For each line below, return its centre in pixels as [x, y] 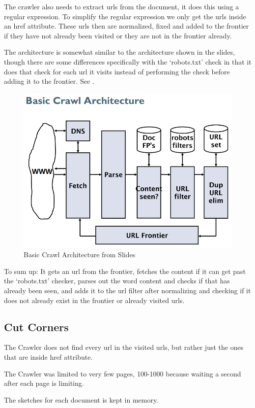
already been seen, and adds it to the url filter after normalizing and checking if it [127, 290]
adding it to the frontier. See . [49, 81]
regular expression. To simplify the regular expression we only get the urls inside [125, 16]
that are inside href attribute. [48, 357]
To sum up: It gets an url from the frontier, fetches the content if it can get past [125, 271]
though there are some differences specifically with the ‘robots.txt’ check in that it [128, 61]
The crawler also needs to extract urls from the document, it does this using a [122, 6]
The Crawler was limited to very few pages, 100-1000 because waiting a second [123, 373]
